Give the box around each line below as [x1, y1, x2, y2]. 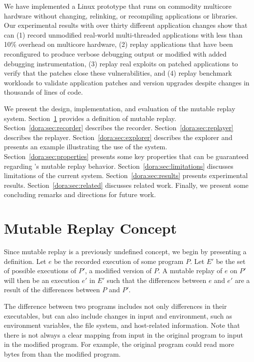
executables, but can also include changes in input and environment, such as [4, 310, 233, 321]
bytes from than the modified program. [4, 348, 121, 359]
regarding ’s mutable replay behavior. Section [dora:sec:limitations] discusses [4, 161, 233, 171]
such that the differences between [106, 275, 207, 285]
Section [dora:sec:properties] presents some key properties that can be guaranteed [4, 151, 249, 161]
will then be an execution [4, 275, 80, 285]
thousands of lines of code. [4, 87, 83, 97]
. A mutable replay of [158, 265, 223, 276]
